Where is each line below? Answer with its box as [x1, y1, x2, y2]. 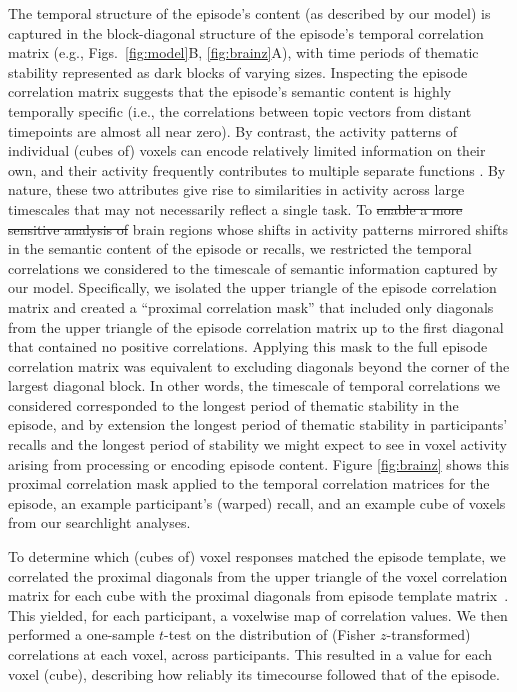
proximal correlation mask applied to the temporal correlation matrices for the [8, 473, 490, 494]
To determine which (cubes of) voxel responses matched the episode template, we [8, 546, 506, 567]
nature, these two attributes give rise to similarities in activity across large [8, 179, 465, 200]
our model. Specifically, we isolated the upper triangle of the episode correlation [8, 277, 497, 298]
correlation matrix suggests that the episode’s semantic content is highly [8, 81, 452, 102]
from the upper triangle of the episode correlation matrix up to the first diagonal [8, 316, 504, 337]
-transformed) [386, 624, 471, 645]
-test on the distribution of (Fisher [164, 624, 376, 645]
